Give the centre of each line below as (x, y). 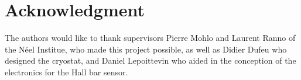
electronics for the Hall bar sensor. (66, 72)
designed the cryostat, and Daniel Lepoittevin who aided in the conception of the (150, 60)
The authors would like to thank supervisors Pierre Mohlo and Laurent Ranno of (150, 38)
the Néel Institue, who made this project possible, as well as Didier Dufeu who (146, 49)
